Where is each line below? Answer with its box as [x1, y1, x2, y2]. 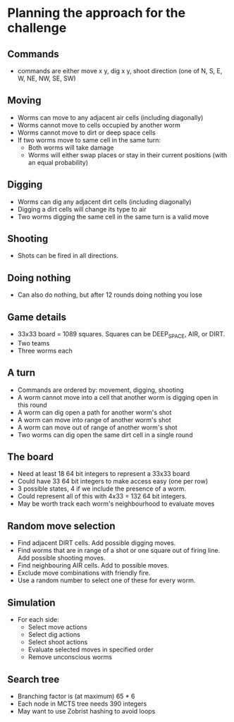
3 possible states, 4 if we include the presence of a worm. [17, 484, 187, 493]
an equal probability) [27, 158, 89, 166]
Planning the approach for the [7, 5, 185, 21]
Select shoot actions [27, 638, 88, 647]
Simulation [7, 596, 56, 608]
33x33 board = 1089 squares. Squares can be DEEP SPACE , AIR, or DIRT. [17, 330, 226, 340]
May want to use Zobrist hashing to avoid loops [17, 706, 156, 715]
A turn [7, 367, 36, 379]
